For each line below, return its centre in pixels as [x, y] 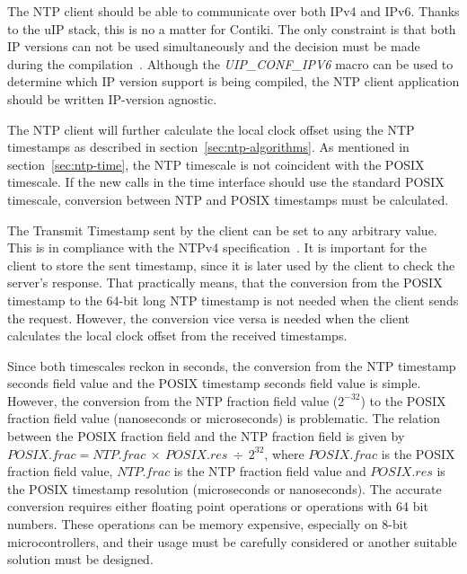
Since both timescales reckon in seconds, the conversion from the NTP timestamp [232, 365]
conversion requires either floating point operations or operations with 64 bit [218, 506]
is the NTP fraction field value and [270, 471]
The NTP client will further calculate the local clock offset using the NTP [211, 129]
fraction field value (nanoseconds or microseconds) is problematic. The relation [224, 418]
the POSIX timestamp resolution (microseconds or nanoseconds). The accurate [225, 488]
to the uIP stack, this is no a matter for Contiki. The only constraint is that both [232, 28]
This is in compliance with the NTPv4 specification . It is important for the [217, 247]
